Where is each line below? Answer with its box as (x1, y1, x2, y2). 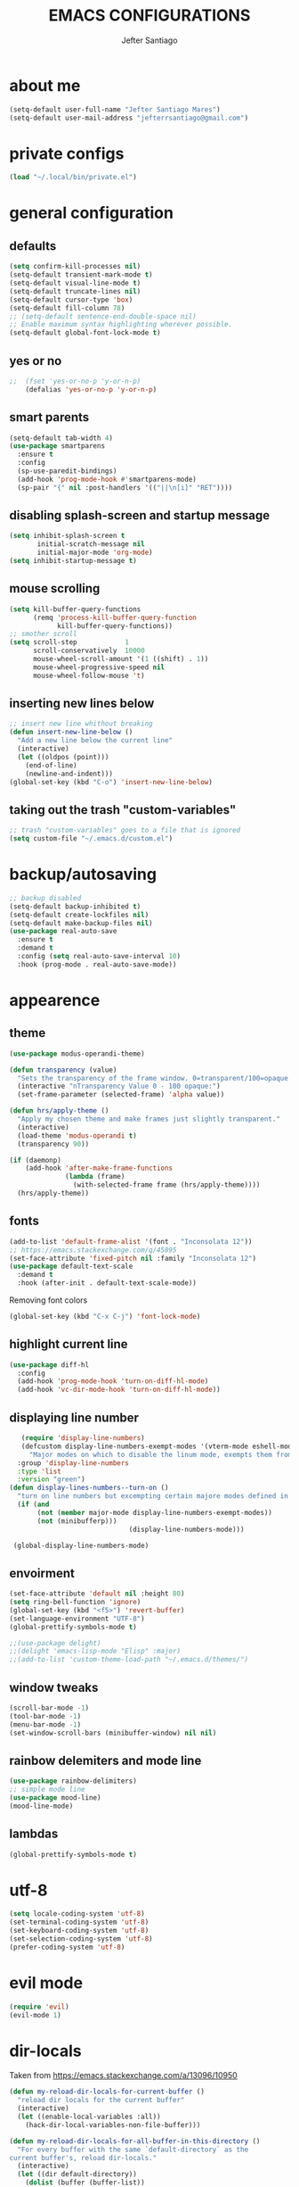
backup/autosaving (9, 865, 158, 884)
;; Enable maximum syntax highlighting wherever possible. (9, 320, 233, 329)
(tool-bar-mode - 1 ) (9, 1711, 82, 1720)
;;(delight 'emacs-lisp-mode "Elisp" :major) (9, 1647, 181, 1656)
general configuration (9, 203, 174, 223)
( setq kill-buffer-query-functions (9, 604, 141, 614)
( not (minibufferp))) (36, 1516, 117, 1526)
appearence (9, 990, 101, 1010)
